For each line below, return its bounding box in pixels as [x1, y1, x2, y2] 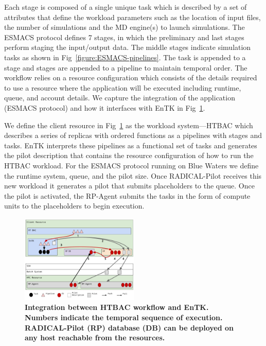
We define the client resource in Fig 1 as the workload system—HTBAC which [4, 119, 253, 130]
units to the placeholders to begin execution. [4, 200, 145, 211]
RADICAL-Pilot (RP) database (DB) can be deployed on [25, 322, 234, 333]
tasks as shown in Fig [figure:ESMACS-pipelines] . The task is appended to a [4, 51, 246, 62]
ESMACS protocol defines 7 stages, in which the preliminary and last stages [4, 31, 244, 42]
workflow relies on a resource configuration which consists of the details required [4, 72, 257, 83]
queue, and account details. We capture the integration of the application [4, 92, 235, 103]
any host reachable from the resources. [25, 332, 165, 343]
